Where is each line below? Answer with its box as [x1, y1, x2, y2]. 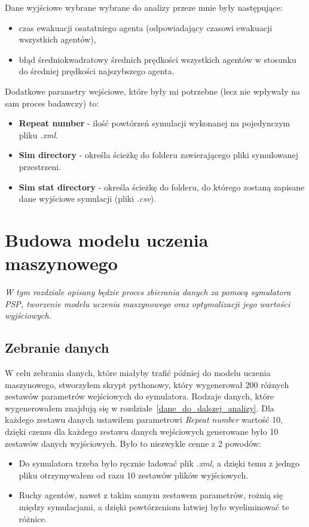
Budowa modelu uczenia [5, 227, 209, 252]
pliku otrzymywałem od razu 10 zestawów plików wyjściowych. [19, 468, 249, 481]
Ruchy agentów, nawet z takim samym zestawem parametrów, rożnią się [19, 489, 283, 501]
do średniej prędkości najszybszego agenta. [19, 65, 175, 77]
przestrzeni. [19, 160, 61, 172]
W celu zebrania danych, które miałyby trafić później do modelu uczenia [5, 367, 271, 379]
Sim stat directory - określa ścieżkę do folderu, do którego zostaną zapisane [19, 180, 305, 193]
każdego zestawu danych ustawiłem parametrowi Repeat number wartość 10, [5, 413, 283, 426]
